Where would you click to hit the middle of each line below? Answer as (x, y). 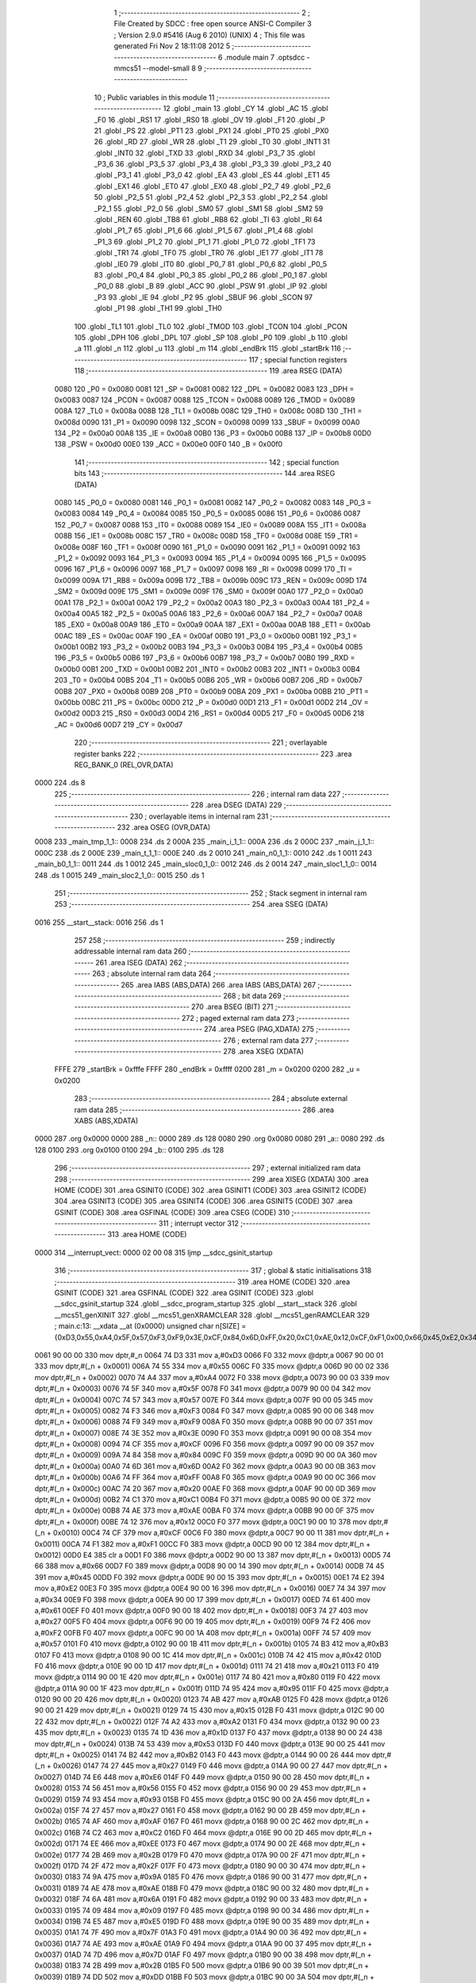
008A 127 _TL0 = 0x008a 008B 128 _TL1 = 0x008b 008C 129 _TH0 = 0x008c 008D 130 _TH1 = (208, 411)
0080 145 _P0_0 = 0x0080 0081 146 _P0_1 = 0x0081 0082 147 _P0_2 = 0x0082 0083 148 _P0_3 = (213, 503)
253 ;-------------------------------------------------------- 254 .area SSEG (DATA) (191, 904)
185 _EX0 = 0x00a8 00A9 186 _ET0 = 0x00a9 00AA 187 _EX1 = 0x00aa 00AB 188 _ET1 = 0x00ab (212, 625)
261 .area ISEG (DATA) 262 (139, 962)
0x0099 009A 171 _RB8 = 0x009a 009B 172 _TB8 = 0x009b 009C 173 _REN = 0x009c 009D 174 (211, 580)
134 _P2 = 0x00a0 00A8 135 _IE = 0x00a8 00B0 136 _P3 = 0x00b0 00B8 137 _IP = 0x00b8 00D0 (213, 433)
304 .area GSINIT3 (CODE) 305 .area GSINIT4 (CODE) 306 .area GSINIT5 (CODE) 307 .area (203, 1201)
